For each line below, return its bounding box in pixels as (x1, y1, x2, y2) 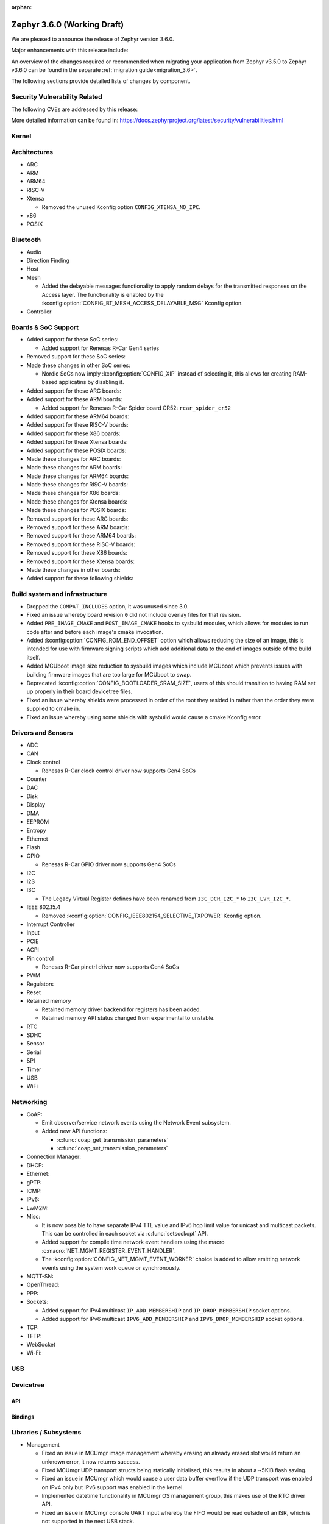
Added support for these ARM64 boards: (26, 412, 129, 420)
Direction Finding (26, 257, 70, 264)
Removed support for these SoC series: (26, 353, 126, 360)
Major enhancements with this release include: (11, 46, 129, 54)
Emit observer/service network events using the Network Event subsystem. (41, 1119, 231, 1126)
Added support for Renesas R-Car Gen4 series (41, 344, 160, 352)
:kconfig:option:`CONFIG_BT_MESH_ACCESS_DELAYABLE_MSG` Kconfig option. (41, 299, 243, 307)
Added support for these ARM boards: (26, 396, 122, 403)
